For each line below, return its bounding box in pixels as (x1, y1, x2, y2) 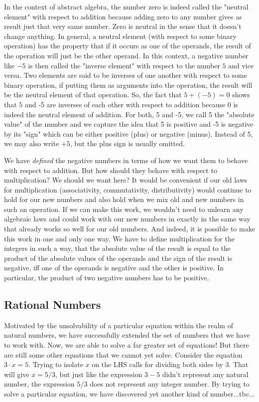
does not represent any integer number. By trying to (90, 379, 250, 389)
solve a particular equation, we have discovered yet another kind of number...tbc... (4, 388, 255, 399)
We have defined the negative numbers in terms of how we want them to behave (4, 155, 248, 165)
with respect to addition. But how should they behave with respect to (4, 165, 217, 175)
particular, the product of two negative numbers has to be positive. (4, 272, 209, 283)
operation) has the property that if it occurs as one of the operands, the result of (4, 40, 251, 51)
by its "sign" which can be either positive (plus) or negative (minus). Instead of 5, (4, 128, 253, 139)
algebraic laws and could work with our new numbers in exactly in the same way (4, 213, 251, 224)
